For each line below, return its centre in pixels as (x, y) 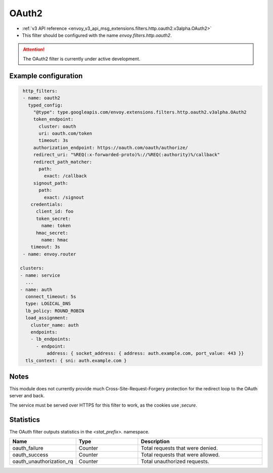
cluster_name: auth (55, 325)
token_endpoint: (53, 119)
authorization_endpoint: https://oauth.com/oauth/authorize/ (110, 148)
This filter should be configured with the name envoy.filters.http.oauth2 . (97, 35)
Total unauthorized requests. (175, 461)
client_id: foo (55, 211)
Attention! (34, 49)
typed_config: (45, 105)
